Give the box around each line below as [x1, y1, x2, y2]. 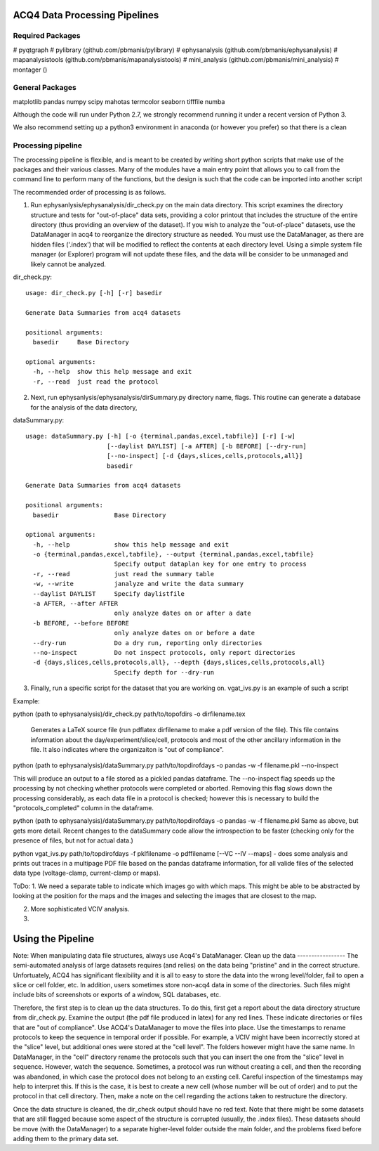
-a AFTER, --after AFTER [32, 599, 119, 608]
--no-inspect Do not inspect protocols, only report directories [32, 649, 296, 656]
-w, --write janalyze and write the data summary [32, 580, 244, 588]
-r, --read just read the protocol [32, 377, 159, 386]
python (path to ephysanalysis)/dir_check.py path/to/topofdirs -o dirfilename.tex [13, 710, 246, 718]
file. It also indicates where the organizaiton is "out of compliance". [30, 746, 224, 754]
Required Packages [13, 31, 81, 41]
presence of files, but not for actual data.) [13, 836, 133, 845]
